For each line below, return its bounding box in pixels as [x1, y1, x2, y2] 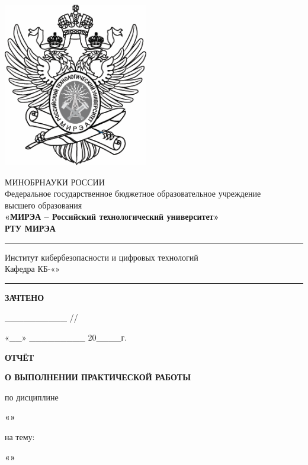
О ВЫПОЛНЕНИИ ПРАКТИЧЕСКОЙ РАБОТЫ [5, 371, 191, 383]
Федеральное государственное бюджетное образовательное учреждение [5, 187, 261, 200]
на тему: [5, 430, 35, 442]
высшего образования [5, 198, 82, 211]
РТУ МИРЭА [5, 222, 56, 234]
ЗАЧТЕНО [5, 291, 44, 303]
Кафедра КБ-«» [5, 262, 60, 275]
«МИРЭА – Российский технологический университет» [5, 210, 219, 223]
